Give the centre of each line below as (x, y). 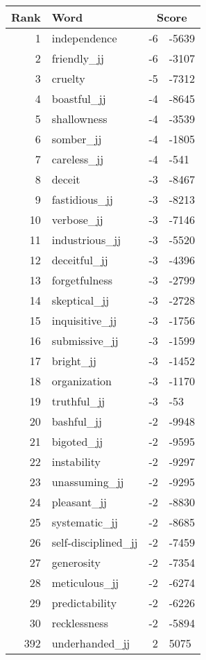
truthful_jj (78, 401)
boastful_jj (79, 98)
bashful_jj (77, 421)
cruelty (68, 78)
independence (84, 38)
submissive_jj (85, 340)
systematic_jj (85, 522)
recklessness (80, 623)
